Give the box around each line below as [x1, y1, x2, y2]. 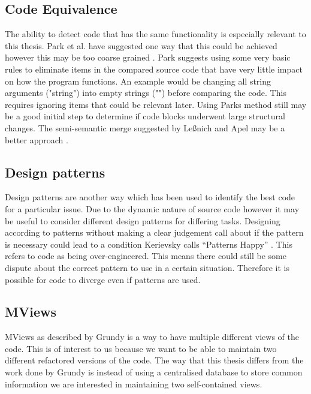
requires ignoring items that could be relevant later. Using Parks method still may [5, 98, 307, 110]
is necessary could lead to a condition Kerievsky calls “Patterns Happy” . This [5, 237, 292, 250]
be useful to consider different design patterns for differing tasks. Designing [5, 214, 280, 227]
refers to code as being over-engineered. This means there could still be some [5, 249, 286, 262]
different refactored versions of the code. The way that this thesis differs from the [5, 354, 304, 366]
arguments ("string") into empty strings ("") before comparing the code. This [5, 86, 286, 99]
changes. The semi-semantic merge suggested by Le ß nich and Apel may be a [5, 121, 285, 134]
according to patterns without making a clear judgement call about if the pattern [5, 226, 304, 239]
